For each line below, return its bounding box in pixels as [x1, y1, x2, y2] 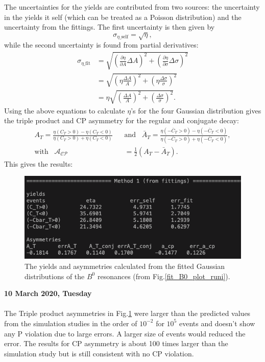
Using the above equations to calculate [4, 105, 125, 116]
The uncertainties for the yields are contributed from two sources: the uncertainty [4, 2, 260, 12]
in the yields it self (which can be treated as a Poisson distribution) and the [4, 11, 242, 22]
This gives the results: [4, 158, 73, 169]
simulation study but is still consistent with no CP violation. [4, 348, 194, 358]
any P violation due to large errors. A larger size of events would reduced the [4, 328, 246, 338]
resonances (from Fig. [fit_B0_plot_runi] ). [97, 270, 230, 281]
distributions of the [25, 270, 85, 281]
